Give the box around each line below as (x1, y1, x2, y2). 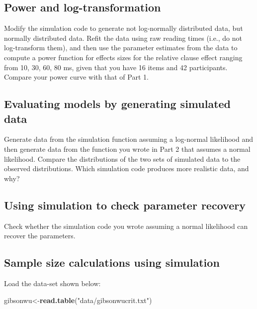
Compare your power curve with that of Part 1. (4, 72, 149, 82)
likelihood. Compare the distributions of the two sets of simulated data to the (4, 153, 241, 164)
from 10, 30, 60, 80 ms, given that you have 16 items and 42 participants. (4, 62, 228, 72)
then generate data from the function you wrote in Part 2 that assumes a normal (4, 143, 251, 154)
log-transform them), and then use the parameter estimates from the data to (4, 42, 238, 53)
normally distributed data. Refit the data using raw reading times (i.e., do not (4, 32, 242, 43)
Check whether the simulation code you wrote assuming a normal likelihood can (4, 220, 248, 231)
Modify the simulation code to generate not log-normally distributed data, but (4, 23, 243, 33)
